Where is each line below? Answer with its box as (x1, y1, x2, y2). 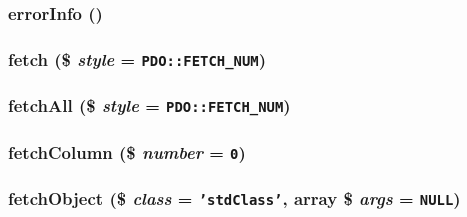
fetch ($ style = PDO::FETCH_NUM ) (8, 46, 266, 71)
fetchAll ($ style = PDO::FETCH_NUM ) (8, 93, 291, 118)
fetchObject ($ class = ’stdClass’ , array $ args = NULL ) (8, 185, 461, 210)
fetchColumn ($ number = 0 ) (8, 139, 246, 164)
